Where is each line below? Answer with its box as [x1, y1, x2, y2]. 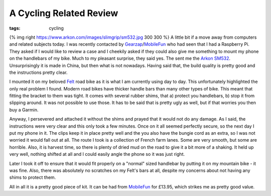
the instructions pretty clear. [9, 69, 68, 75]
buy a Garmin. [9, 107, 39, 113]
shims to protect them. [9, 174, 56, 180]
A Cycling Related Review [9, 8, 118, 19]
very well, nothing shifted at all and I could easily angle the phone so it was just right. [9, 151, 185, 157]
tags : [9, 25, 21, 31]
